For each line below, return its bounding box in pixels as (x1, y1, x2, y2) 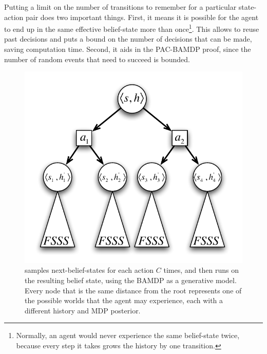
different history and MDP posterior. (25, 305, 141, 315)
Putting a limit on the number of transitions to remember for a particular (4, 2, 237, 12)
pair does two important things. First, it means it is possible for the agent (25, 11, 259, 22)
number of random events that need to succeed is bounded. (4, 53, 190, 64)
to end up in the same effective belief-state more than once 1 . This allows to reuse (4, 22, 259, 34)
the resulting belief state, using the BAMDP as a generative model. (25, 275, 237, 286)
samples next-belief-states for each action (25, 265, 154, 275)
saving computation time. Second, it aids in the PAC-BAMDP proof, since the (4, 44, 251, 54)
